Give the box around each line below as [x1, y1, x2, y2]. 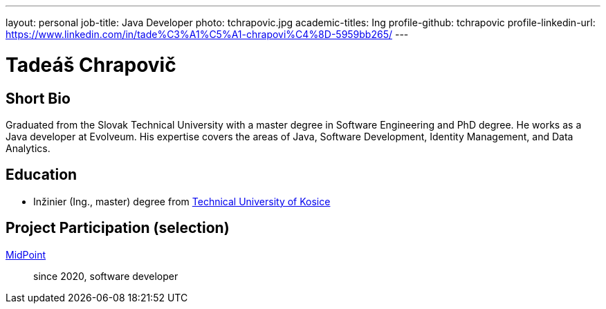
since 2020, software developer [33, 270, 178, 282]
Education [6, 166, 77, 184]
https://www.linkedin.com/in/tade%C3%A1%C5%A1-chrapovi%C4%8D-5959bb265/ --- [6, 28, 409, 40]
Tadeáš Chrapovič [6, 53, 176, 77]
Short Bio [6, 89, 71, 107]
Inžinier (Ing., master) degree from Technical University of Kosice [33, 195, 331, 207]
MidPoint [6, 248, 46, 261]
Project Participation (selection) [6, 219, 230, 237]
